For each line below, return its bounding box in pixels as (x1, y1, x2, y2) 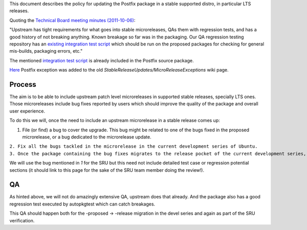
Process (9, 80, 36, 89)
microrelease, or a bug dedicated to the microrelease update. (22, 133, 151, 140)
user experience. (9, 108, 46, 114)
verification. (9, 217, 35, 223)
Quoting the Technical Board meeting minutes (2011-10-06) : (9, 17, 136, 23)
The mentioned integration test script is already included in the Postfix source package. (9, 57, 194, 63)
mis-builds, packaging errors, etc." (9, 48, 83, 54)
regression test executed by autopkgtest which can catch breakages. (9, 201, 156, 207)
